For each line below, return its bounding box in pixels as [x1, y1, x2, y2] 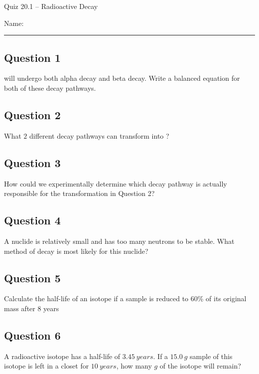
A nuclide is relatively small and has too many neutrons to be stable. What [4, 235, 235, 246]
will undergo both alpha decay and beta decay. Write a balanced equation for [4, 73, 240, 83]
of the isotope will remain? [159, 361, 241, 371]
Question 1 [4, 49, 61, 65]
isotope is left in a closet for [4, 361, 89, 371]
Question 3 [4, 155, 61, 170]
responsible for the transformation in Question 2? [4, 188, 155, 198]
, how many [116, 361, 152, 371]
